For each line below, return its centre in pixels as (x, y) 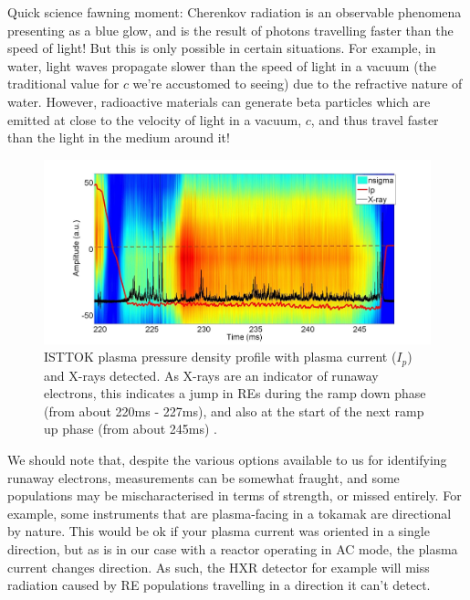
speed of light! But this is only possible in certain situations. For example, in (222, 48)
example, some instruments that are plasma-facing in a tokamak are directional (230, 513)
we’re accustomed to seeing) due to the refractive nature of (298, 84)
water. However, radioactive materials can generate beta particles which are (219, 101)
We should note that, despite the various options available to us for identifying (227, 459)
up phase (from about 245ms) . (131, 429)
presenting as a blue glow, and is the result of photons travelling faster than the (230, 30)
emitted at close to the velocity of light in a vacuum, (155, 119)
